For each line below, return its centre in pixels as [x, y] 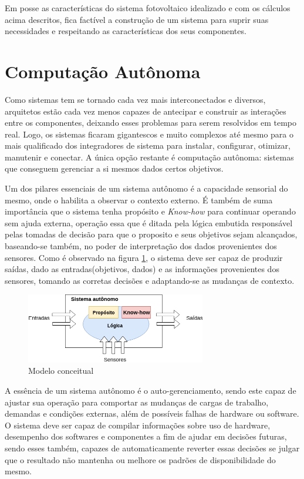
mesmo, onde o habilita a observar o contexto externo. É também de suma [139, 200]
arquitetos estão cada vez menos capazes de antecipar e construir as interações [146, 111]
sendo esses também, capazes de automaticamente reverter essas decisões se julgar [152, 448]
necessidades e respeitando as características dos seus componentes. [126, 31]
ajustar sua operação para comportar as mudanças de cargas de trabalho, [137, 402]
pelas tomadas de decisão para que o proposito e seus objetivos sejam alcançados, [151, 234]
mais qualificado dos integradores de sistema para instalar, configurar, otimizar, [148, 145]
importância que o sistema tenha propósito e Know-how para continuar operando [150, 211]
